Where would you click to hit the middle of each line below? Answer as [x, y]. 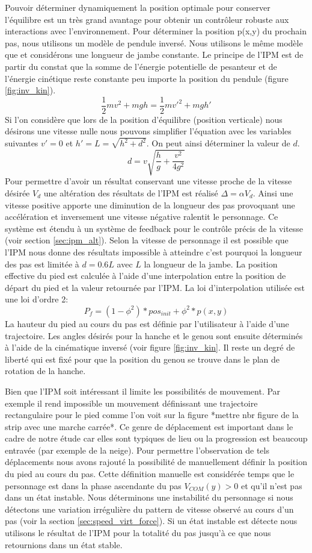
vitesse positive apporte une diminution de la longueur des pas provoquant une [150, 205]
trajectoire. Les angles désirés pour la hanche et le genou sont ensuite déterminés [154, 335]
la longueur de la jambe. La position [211, 264]
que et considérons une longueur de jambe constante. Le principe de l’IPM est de [154, 55]
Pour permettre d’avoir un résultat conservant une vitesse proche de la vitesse [148, 181]
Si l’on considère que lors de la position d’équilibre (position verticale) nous [144, 119]
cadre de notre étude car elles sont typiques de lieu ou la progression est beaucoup [156, 438]
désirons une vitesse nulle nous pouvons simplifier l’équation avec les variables [148, 131]
